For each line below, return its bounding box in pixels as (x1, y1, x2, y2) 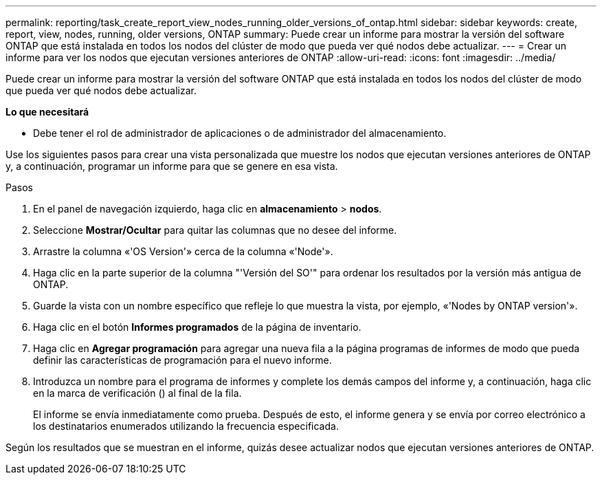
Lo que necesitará (5, 106, 89, 118)
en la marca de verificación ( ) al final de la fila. (33, 387, 242, 399)
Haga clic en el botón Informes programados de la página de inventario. (33, 321, 361, 333)
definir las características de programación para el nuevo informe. (33, 354, 332, 366)
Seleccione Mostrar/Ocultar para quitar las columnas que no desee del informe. (33, 224, 397, 236)
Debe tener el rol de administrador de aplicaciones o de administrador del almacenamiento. (33, 127, 447, 139)
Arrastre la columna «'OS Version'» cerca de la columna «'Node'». (33, 246, 333, 257)
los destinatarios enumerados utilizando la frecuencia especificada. (33, 420, 339, 432)
